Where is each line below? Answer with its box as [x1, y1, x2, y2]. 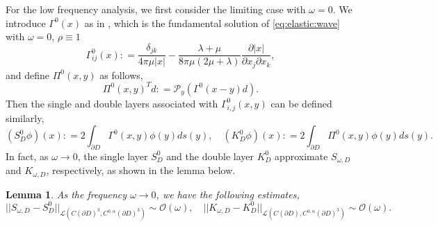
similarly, [6, 110, 44, 125]
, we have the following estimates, [156, 186, 300, 201]
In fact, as [6, 148, 49, 163]
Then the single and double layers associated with [6, 96, 218, 110]
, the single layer [77, 148, 148, 163]
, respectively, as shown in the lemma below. [46, 163, 236, 177]
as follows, [99, 67, 143, 82]
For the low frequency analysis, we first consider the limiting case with [6, 2, 306, 16]
